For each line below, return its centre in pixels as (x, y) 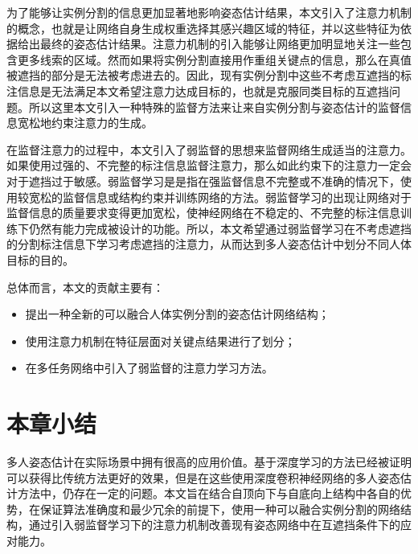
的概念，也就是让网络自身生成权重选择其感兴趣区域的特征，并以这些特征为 (203, 28)
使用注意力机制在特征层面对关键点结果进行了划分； (160, 341)
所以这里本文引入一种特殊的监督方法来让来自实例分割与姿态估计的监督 (214, 107)
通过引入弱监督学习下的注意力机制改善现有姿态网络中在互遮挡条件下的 (214, 525)
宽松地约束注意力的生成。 (85, 123)
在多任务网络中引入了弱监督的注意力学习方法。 (149, 368)
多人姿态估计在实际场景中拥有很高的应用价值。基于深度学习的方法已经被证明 (209, 462)
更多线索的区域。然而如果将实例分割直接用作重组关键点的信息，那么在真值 (214, 59)
